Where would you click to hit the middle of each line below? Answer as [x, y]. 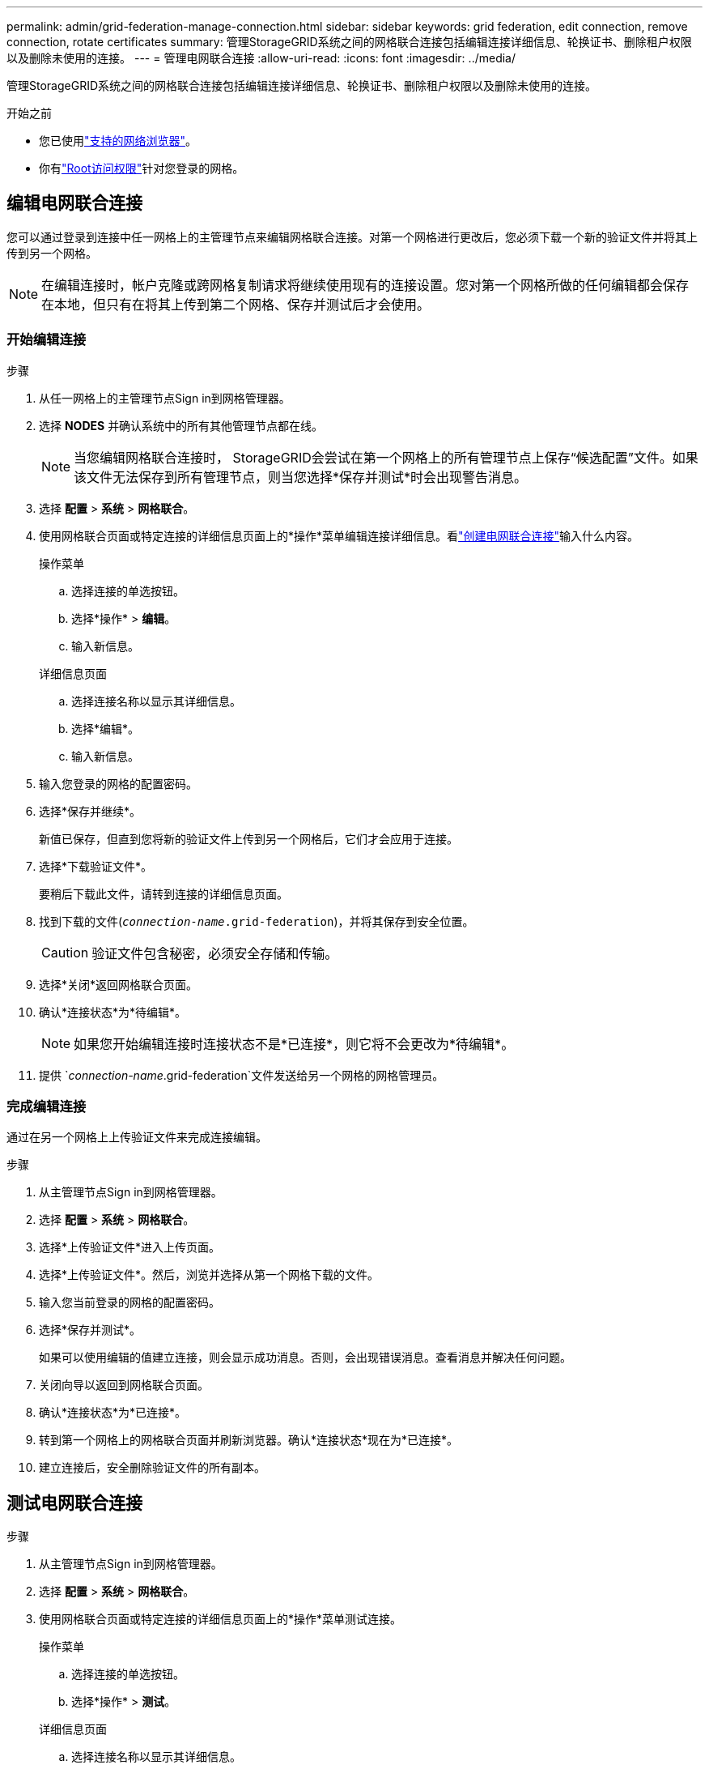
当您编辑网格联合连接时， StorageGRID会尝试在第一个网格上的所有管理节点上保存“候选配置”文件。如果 [386, 457]
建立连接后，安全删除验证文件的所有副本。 [152, 1468]
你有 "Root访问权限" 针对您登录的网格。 [142, 168]
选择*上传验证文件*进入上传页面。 [130, 1247]
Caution [65, 952]
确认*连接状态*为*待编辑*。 [113, 1012]
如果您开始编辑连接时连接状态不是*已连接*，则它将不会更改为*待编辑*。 [294, 1044]
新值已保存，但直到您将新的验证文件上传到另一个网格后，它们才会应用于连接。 [248, 838]
